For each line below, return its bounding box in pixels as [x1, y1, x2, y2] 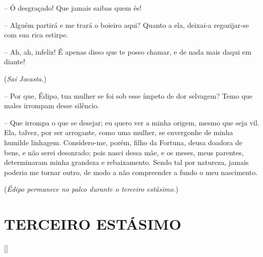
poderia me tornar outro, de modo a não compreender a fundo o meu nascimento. [4, 166, 258, 177]
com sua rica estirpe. [4, 29, 68, 40]
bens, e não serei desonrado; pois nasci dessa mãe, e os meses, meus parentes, [4, 147, 244, 157]
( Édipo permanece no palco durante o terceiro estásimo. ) [4, 184, 178, 194]
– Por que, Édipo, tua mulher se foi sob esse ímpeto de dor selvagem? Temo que [4, 90, 253, 101]
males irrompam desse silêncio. [4, 100, 99, 111]
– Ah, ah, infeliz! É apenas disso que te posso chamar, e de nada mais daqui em [4, 46, 251, 57]
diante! [4, 56, 25, 67]
